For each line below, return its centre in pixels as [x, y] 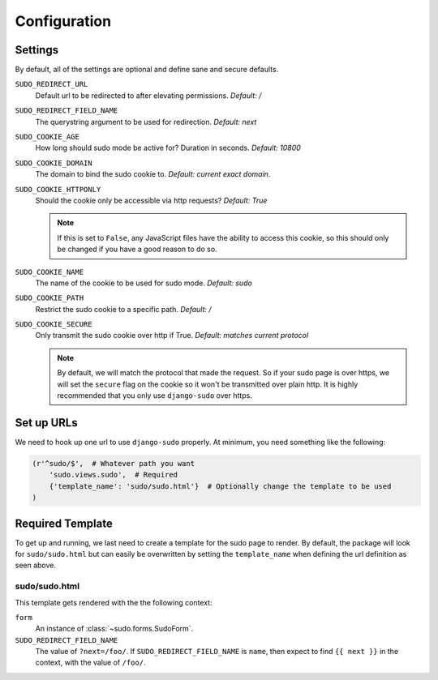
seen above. [36, 565]
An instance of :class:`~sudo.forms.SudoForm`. [114, 629]
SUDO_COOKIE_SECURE [54, 325]
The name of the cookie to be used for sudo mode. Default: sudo [144, 283]
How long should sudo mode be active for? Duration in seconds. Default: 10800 [168, 148]
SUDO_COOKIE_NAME [49, 272]
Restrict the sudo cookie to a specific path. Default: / [123, 309]
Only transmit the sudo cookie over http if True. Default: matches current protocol [172, 336]
